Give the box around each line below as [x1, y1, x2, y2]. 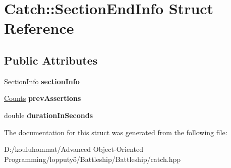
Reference [4, 18, 74, 38]
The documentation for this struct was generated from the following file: [4, 127, 227, 137]
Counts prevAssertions [4, 93, 81, 103]
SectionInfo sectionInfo [4, 76, 80, 86]
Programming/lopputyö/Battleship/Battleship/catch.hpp [4, 153, 181, 164]
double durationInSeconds [4, 109, 93, 120]
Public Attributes [4, 52, 98, 68]
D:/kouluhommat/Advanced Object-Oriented [4, 144, 143, 154]
